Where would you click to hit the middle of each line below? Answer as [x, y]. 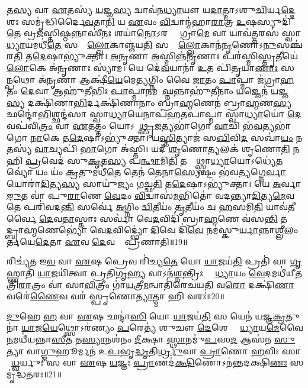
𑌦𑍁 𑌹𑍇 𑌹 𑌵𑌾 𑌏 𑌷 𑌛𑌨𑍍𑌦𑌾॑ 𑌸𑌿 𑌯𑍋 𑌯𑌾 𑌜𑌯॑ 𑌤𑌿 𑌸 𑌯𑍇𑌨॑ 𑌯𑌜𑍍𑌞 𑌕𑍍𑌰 [146, 316]
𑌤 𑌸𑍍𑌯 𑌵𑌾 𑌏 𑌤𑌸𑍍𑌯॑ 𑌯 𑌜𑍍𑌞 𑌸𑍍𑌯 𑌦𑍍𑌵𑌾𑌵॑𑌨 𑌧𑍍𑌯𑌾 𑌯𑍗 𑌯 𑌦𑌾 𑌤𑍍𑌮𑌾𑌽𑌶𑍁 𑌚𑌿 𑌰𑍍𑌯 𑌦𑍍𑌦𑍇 [151, 9]
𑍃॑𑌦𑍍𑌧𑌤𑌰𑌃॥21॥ [34, 374]
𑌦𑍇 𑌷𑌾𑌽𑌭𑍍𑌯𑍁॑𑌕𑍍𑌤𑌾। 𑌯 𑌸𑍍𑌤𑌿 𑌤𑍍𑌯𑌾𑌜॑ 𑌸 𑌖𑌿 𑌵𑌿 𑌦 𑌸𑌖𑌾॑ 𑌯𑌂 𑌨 [186, 137]
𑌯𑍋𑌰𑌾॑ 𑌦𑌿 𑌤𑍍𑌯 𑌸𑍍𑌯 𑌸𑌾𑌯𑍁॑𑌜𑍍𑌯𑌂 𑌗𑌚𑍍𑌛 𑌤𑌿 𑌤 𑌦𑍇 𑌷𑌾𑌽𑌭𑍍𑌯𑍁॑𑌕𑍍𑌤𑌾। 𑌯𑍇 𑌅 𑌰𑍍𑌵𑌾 [154, 183]
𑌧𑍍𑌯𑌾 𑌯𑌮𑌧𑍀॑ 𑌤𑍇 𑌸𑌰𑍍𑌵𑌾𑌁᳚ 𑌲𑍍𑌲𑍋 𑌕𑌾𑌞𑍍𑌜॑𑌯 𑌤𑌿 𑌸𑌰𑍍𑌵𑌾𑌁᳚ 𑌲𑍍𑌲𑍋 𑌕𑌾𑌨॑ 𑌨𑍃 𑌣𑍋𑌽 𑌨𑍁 [142, 44]
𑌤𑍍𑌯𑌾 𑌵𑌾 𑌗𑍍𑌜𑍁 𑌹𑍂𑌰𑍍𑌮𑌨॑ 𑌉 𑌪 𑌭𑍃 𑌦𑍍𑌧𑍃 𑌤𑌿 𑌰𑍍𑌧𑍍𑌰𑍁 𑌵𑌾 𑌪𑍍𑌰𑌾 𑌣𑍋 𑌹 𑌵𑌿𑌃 [143, 350]
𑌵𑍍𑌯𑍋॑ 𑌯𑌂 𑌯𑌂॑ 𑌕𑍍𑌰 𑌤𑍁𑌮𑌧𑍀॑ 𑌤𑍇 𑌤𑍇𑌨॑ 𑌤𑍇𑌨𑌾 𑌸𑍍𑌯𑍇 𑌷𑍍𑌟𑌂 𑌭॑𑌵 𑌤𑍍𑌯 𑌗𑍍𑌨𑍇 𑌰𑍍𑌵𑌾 [147, 172]
